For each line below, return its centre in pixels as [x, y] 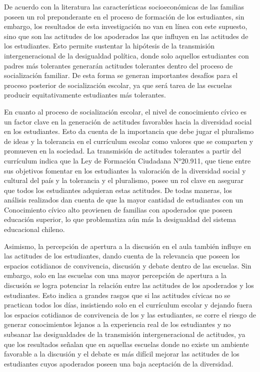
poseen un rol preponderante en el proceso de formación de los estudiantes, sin [124, 16]
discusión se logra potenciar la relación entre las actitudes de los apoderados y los [129, 285]
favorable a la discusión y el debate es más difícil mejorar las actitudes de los [122, 354]
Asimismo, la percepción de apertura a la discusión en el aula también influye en [127, 246]
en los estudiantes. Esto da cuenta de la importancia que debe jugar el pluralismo [129, 131]
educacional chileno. [34, 229]
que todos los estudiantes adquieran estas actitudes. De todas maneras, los [118, 190]
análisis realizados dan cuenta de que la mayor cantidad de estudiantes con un [124, 200]
